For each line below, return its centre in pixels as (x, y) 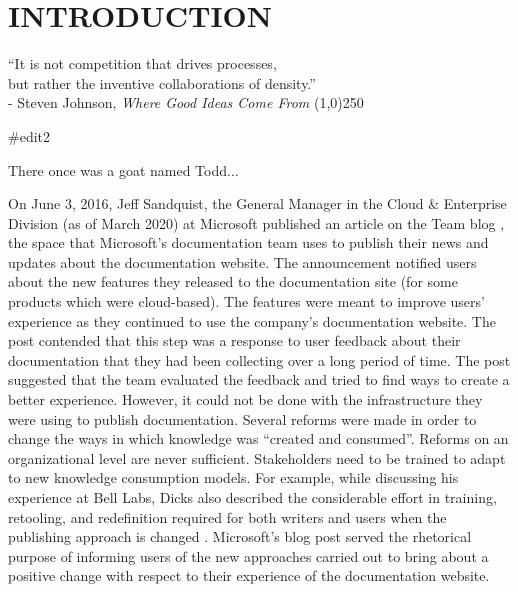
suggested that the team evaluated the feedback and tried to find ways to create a (259, 379)
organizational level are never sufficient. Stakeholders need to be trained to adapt (257, 457)
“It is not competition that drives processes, (142, 63)
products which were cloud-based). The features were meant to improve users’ (246, 301)
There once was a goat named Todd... (123, 169)
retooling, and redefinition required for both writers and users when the (227, 516)
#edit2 (29, 135)
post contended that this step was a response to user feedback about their (234, 340)
